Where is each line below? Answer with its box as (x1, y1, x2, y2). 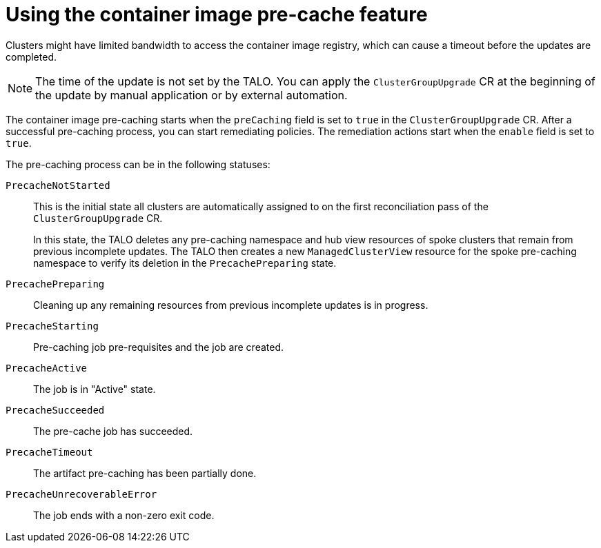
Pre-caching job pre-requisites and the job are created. (33, 341, 284, 353)
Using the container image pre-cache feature (6, 3, 428, 26)
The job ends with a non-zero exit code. (33, 509, 215, 521)
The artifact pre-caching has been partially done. (33, 467, 257, 479)
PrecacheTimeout (6, 446, 93, 458)
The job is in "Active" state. (33, 383, 156, 395)
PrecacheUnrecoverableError (6, 488, 157, 500)
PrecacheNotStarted (6, 179, 110, 191)
